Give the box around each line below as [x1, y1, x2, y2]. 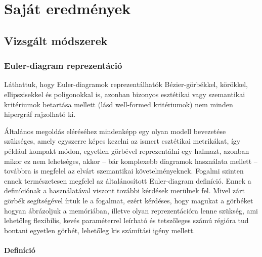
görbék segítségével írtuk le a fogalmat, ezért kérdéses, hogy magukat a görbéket [4, 195, 253, 205]
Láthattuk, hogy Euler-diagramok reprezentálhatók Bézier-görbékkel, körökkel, [4, 79, 248, 90]
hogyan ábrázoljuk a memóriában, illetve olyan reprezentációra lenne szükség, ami [4, 205, 258, 216]
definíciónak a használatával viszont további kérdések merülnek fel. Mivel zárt [4, 185, 245, 196]
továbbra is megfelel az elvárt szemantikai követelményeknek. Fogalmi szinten [4, 165, 244, 176]
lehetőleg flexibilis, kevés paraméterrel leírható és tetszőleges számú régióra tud [4, 215, 249, 226]
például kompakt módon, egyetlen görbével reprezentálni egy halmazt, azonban [4, 145, 249, 156]
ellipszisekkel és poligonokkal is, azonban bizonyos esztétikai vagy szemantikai [4, 89, 245, 99]
